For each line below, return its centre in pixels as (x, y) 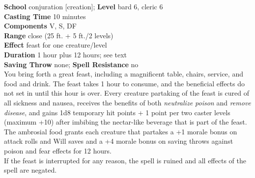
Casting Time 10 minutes (45, 16)
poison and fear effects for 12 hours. (58, 150)
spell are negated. (30, 170)
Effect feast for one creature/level (56, 45)
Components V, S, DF (40, 26)
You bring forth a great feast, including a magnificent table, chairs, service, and (124, 74)
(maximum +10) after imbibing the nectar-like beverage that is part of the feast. (126, 122)
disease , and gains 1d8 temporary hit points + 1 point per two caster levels (117, 112)
